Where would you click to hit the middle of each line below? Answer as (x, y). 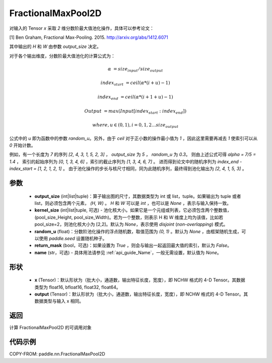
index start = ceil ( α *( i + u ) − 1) (135, 84)
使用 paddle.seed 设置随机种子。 (73, 238)
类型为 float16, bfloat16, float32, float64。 (78, 287)
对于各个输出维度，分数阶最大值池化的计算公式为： (62, 56)
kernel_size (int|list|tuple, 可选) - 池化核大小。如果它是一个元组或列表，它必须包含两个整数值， (133, 210)
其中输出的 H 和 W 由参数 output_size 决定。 (55, 47)
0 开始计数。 (22, 146)
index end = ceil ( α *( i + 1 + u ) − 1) (135, 97)
